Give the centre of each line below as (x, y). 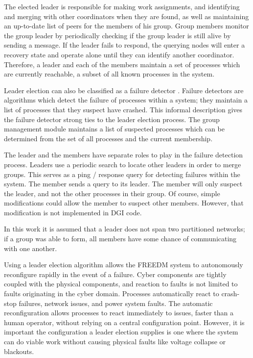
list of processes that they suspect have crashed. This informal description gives (123, 109)
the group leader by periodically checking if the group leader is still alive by (117, 35)
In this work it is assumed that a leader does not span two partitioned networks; (125, 229)
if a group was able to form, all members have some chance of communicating (120, 239)
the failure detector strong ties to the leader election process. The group (112, 119)
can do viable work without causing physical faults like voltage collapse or (115, 341)
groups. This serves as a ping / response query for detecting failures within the (122, 174)
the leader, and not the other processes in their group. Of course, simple (112, 193)
